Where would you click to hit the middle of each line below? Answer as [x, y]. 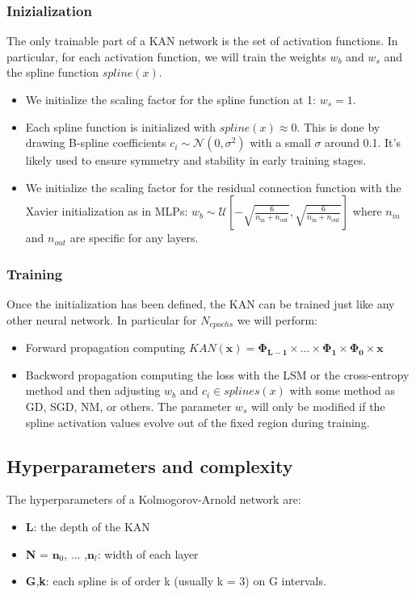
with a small [280, 142]
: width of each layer [148, 553]
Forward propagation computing [105, 348]
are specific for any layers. [134, 238]
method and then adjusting [93, 390]
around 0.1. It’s [363, 142]
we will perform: [277, 319]
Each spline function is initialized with [121, 126]
